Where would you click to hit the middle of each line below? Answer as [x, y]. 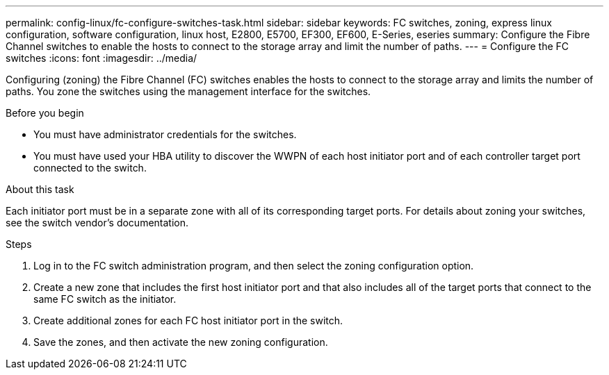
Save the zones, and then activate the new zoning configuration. [181, 342]
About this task [40, 189]
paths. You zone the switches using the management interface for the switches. [188, 91]
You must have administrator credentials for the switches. [165, 134]
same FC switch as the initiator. [105, 299]
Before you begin [45, 113]
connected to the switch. [90, 168]
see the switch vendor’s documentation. [97, 223]
